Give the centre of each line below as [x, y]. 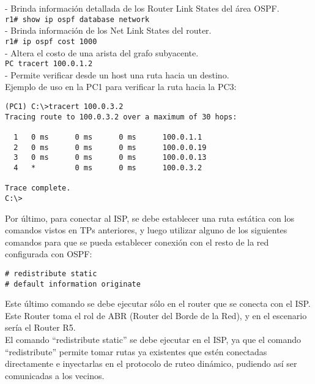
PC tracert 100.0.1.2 [49, 64]
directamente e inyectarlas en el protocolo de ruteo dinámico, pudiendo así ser [151, 363]
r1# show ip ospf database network [77, 19]
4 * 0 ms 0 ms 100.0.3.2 [108, 168]
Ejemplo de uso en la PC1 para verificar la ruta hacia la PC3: [121, 87]
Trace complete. [38, 188]
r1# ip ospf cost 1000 [51, 41]
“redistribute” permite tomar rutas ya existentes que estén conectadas [136, 351]
